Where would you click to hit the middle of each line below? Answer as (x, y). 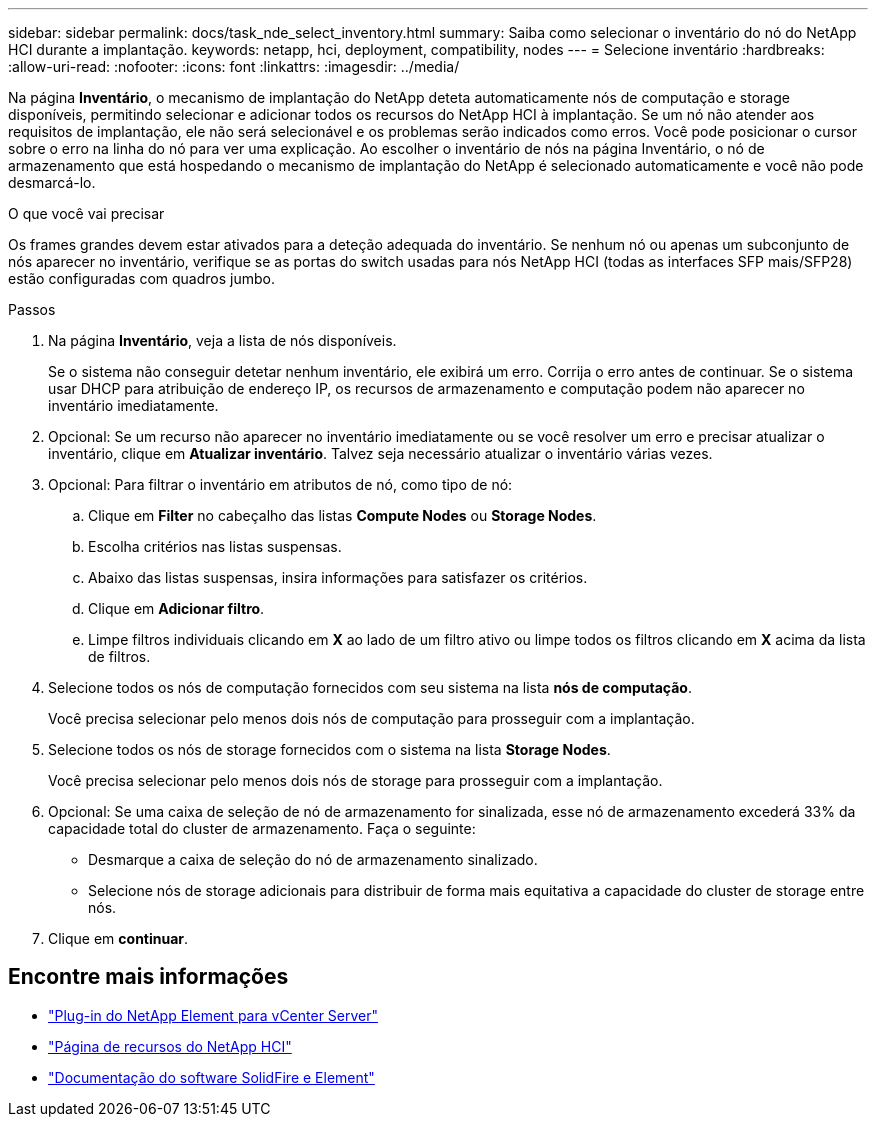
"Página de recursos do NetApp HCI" (170, 1046)
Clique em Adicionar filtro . (176, 608)
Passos (32, 309)
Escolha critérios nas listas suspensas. (215, 546)
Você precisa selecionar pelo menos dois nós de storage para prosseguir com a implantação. (355, 780)
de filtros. (119, 656)
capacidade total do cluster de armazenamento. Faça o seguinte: (262, 828)
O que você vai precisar (86, 213)
